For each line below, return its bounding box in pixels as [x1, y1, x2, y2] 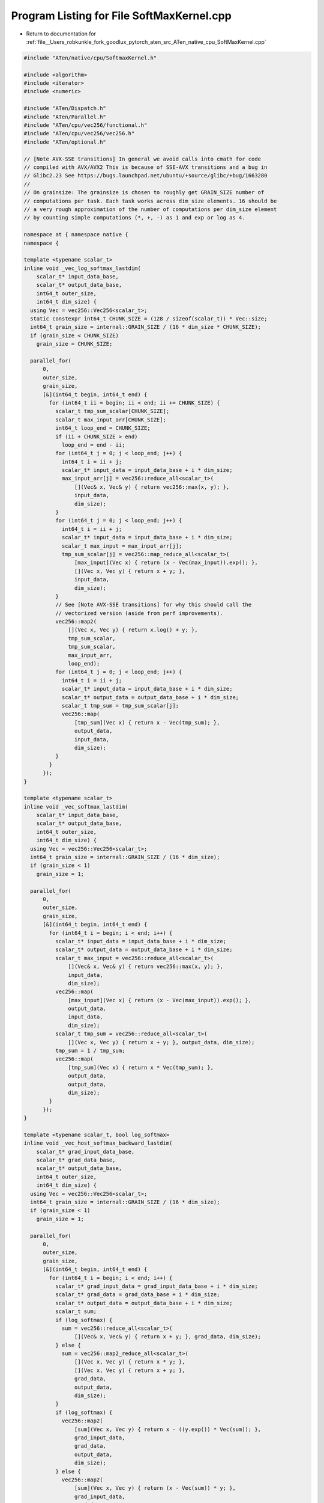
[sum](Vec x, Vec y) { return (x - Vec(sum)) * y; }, [74, 1485, 236, 1492]
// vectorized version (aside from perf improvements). [55, 610, 223, 616]
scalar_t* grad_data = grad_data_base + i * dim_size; [55, 1291, 220, 1298]
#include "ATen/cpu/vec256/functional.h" [23, 122, 148, 129]
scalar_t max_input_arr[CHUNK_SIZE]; [55, 416, 166, 423]
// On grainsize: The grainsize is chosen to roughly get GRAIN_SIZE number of [23, 189, 265, 196]
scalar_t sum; [55, 1308, 97, 1315]
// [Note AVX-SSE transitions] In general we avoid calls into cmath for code [23, 155, 261, 162]
